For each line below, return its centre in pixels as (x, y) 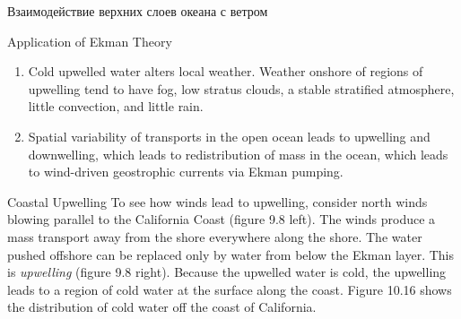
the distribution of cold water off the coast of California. (162, 307)
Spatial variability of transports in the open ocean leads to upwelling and (229, 136)
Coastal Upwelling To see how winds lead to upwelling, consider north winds (217, 201)
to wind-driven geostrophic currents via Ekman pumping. (186, 172)
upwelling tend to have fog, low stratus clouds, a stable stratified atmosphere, (241, 88)
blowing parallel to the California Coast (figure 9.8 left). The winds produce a (222, 219)
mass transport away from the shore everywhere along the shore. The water (215, 236)
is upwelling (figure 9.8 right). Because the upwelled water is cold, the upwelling (227, 272)
